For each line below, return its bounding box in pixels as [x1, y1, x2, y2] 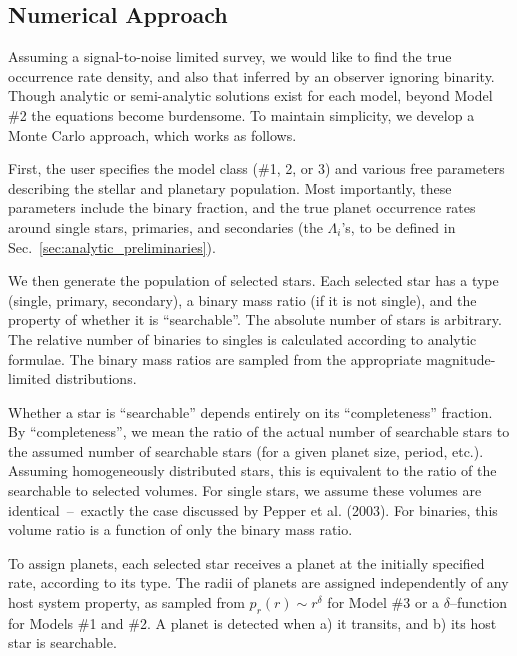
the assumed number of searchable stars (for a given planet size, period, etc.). [8, 440, 484, 461]
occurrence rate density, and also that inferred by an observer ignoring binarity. [8, 65, 495, 86]
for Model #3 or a [327, 592, 440, 613]
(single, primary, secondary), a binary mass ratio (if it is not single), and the [8, 289, 477, 310]
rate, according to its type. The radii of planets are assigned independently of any [8, 572, 509, 593]
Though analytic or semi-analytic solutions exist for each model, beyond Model [8, 85, 493, 106]
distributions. [55, 368, 137, 389]
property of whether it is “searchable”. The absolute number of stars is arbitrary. [8, 309, 502, 330]
